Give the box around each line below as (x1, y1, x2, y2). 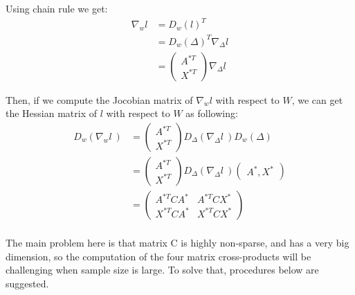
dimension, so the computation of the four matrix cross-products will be (6, 249, 311, 263)
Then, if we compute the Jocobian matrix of (6, 92, 193, 107)
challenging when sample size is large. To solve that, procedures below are (6, 262, 319, 277)
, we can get (291, 92, 343, 107)
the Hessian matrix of (6, 106, 98, 120)
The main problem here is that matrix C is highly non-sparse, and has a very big (6, 235, 349, 249)
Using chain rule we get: (6, 1, 108, 15)
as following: (185, 106, 238, 120)
